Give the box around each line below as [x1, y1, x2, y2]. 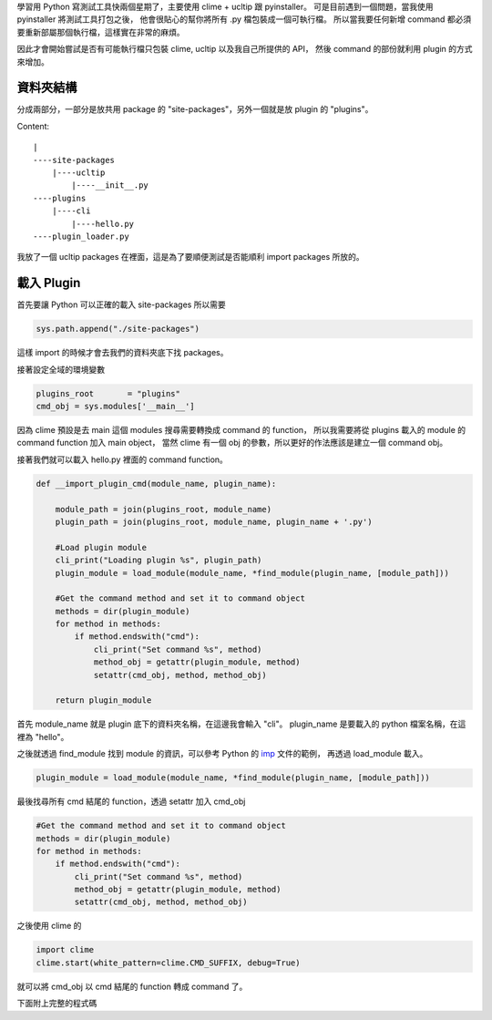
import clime [36, 944, 95, 955]
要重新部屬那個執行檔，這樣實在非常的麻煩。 [16, 26, 185, 37]
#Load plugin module [55, 542, 148, 552]
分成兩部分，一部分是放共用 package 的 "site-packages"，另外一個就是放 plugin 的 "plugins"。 [16, 104, 374, 115]
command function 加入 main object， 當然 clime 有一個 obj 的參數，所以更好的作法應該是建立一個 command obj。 [16, 438, 448, 448]
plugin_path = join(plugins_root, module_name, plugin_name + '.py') [55, 516, 373, 527]
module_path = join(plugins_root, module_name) [55, 504, 272, 514]
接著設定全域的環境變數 [16, 364, 105, 375]
